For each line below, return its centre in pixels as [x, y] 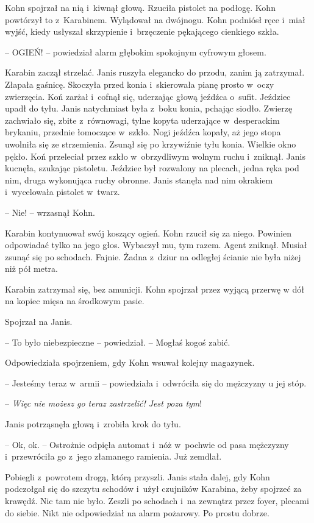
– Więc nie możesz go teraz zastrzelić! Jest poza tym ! [104, 403]
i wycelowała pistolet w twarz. [62, 192]
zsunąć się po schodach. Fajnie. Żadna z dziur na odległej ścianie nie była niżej [153, 256]
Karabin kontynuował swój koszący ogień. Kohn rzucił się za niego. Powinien [148, 233]
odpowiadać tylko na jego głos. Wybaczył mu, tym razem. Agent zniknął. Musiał [156, 245]
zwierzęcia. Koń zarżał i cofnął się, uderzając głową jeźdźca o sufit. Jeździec [148, 96]
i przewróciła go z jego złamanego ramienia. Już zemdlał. [113, 456]
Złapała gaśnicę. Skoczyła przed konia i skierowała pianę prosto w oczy [140, 84]
